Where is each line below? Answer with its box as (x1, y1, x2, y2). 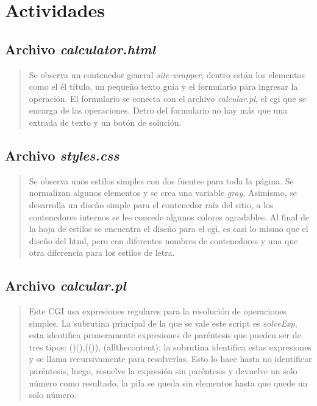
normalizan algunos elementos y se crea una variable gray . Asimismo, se (29, 186, 297, 199)
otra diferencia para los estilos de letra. (29, 246, 175, 259)
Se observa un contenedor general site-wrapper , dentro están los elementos (29, 68, 305, 81)
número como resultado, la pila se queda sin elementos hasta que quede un (29, 376, 308, 389)
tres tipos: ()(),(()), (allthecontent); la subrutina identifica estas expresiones (29, 340, 312, 353)
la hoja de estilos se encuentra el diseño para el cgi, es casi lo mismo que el (29, 222, 308, 235)
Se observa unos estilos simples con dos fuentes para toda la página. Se (29, 174, 294, 187)
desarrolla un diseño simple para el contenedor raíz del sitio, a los (29, 198, 274, 211)
